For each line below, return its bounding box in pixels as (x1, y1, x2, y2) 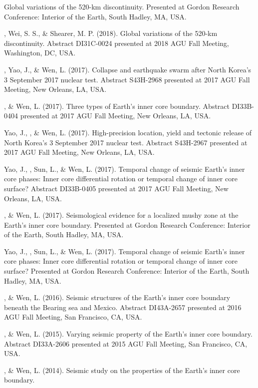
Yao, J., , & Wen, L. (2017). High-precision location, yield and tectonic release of (4, 127, 252, 137)
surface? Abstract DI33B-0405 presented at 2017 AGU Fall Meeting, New (4, 183, 229, 193)
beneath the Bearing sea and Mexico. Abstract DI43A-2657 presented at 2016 (4, 302, 242, 312)
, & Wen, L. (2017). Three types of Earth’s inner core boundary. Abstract (4, 100, 230, 111)
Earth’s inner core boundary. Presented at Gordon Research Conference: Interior (4, 219, 251, 230)
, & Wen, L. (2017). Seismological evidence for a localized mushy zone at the (4, 210, 239, 220)
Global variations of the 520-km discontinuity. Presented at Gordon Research (4, 1, 240, 11)
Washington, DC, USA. (4, 47, 76, 58)
